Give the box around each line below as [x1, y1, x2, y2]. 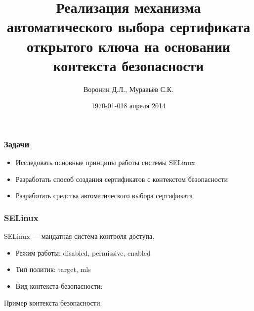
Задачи [4, 137, 30, 150]
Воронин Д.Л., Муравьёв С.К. [83, 84, 174, 94]
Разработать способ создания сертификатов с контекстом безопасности [15, 174, 228, 184]
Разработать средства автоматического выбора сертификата [15, 190, 193, 201]
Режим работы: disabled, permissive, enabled [15, 247, 151, 258]
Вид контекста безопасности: [15, 280, 103, 291]
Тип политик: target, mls [15, 264, 91, 274]
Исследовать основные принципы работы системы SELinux [15, 157, 195, 168]
